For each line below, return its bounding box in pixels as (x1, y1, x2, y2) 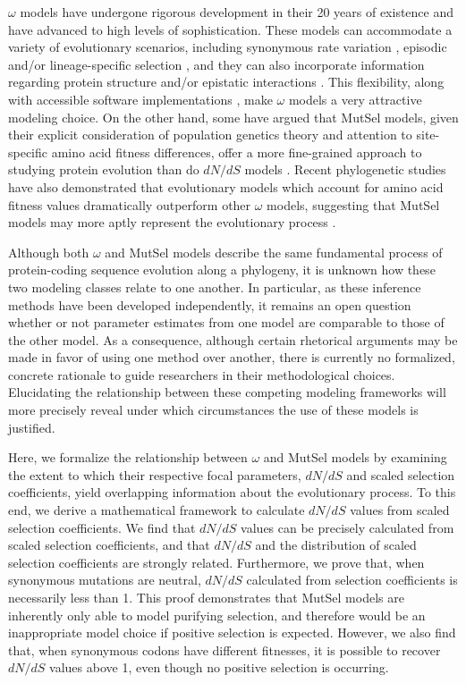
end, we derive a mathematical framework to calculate (8, 501, 305, 519)
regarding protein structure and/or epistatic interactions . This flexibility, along (8, 72, 445, 91)
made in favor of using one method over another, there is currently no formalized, (8, 348, 455, 367)
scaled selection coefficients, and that (8, 535, 210, 554)
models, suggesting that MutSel (267, 195, 440, 214)
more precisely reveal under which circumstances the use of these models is (8, 401, 419, 419)
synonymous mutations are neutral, (8, 570, 201, 589)
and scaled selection (346, 465, 455, 484)
